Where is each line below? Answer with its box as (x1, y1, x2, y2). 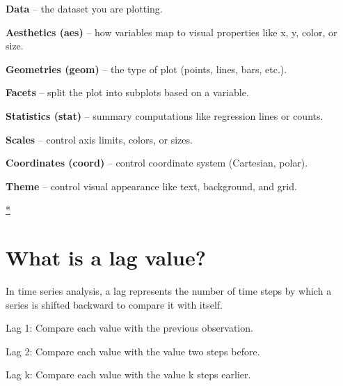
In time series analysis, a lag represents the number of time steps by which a (6, 284, 332, 298)
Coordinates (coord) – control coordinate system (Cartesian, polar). (6, 155, 308, 170)
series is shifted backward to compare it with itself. (6, 297, 223, 311)
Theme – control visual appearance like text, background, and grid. (6, 178, 297, 193)
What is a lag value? (6, 243, 206, 272)
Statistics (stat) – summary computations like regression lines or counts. (6, 108, 324, 123)
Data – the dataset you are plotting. (6, 1, 163, 15)
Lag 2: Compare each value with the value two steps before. (6, 343, 260, 358)
